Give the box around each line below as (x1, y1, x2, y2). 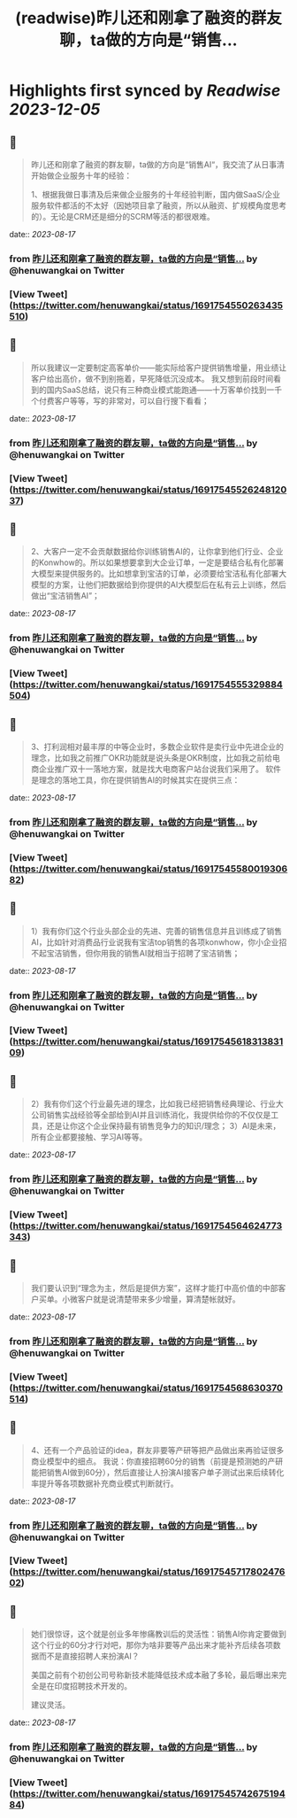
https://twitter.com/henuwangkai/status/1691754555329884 (12, 678, 283, 691)
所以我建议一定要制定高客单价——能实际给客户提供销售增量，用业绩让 (30, 362, 287, 373)
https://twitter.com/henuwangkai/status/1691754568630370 (12, 1381, 284, 1394)
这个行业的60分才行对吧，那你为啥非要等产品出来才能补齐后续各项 (30, 1640, 274, 1651)
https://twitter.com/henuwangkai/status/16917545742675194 (12, 1788, 286, 1800)
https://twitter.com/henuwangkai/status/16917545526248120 (12, 484, 287, 496)
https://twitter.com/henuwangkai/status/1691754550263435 (12, 298, 284, 311)
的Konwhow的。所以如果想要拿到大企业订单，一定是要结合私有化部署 (30, 557, 285, 568)
